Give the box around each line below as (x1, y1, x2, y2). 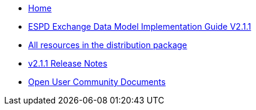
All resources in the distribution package (28, 40, 187, 50)
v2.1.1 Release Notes (28, 58, 108, 68)
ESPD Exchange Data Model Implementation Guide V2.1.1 (28, 21, 251, 32)
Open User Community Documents (28, 77, 166, 87)
